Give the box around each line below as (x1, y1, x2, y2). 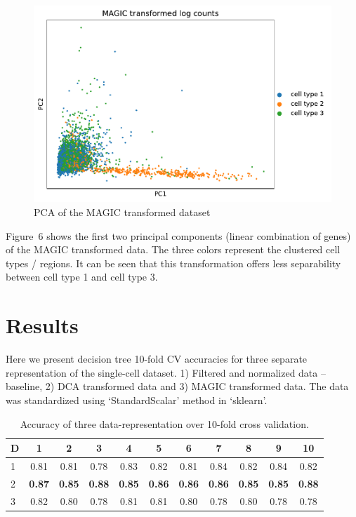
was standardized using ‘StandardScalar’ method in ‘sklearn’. (6, 392, 268, 407)
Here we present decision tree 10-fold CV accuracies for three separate (6, 351, 308, 366)
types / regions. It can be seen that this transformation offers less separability (6, 255, 341, 270)
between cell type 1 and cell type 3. (6, 269, 158, 284)
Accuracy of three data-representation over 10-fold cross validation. (20, 416, 309, 431)
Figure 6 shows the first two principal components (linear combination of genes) (6, 228, 351, 243)
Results (6, 311, 79, 340)
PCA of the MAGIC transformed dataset (34, 205, 211, 220)
